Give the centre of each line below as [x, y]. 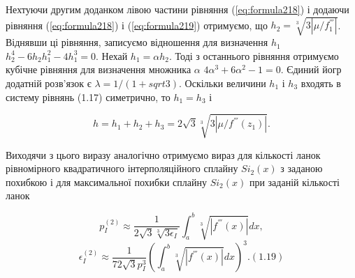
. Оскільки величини [223, 83]
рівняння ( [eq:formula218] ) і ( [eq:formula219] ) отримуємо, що [137, 25]
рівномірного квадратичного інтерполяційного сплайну [122, 168]
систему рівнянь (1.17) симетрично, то [88, 96]
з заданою [302, 168]
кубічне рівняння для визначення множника [99, 69]
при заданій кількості [294, 182]
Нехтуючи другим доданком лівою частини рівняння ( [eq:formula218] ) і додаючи [177, 9]
